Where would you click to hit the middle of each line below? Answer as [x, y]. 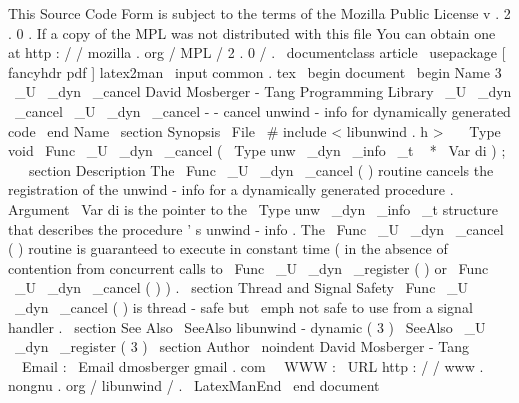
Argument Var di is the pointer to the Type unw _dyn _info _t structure [253, 208]
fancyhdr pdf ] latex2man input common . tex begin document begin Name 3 [255, 71]
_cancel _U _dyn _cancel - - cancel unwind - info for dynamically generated [262, 110]
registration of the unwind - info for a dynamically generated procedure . [231, 189]
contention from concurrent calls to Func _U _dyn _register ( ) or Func [248, 267]
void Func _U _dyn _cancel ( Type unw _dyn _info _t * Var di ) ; [257, 150]
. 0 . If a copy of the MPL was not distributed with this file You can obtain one [252, 32]
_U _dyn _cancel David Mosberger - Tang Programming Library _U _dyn [263, 91]
